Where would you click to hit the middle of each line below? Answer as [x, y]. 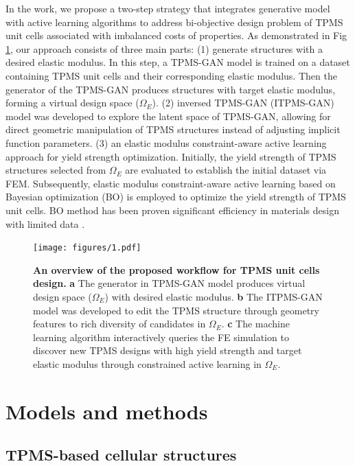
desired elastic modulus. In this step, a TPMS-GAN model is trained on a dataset [178, 62]
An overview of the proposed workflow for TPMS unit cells [176, 269]
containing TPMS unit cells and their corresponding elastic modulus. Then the [171, 75]
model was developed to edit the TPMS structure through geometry [176, 310]
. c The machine [255, 324]
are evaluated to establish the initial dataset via [226, 170]
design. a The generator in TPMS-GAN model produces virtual [169, 283]
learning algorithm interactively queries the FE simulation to [161, 337]
